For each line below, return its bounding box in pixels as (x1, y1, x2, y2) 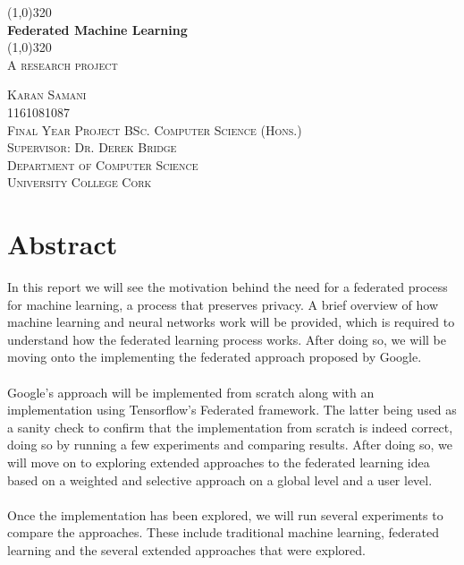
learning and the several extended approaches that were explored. (7, 540, 366, 559)
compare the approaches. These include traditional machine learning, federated (7, 523, 439, 542)
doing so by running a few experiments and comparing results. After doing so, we (7, 435, 452, 454)
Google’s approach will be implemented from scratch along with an (7, 382, 375, 401)
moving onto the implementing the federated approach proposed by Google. (7, 347, 422, 366)
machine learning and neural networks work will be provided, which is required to (7, 312, 455, 331)
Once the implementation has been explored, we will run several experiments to (7, 505, 443, 524)
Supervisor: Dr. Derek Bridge (7, 138, 177, 157)
